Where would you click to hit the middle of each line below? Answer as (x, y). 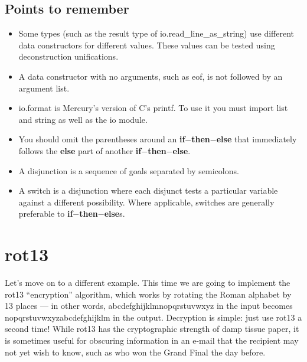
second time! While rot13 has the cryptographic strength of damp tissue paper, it (152, 329)
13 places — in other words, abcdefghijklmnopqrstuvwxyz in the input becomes (149, 306)
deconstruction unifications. (68, 56)
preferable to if (46, 213)
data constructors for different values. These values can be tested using (147, 45)
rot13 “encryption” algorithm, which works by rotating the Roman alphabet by (148, 294)
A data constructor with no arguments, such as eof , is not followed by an (151, 76)
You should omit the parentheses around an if (102, 139)
